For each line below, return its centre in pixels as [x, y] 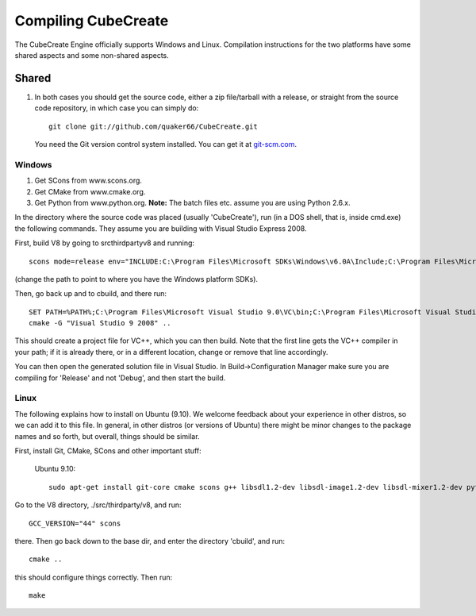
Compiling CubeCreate [92, 21]
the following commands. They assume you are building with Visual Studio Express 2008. [161, 228]
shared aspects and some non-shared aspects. [92, 55]
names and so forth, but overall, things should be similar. [107, 436]
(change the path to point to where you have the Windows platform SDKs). [136, 279]
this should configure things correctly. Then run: [94, 577]
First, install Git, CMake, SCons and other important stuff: [108, 450]
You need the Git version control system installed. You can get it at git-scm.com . [166, 144]
